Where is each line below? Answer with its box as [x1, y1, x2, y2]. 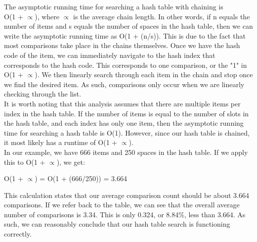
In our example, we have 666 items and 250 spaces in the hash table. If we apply [4, 146, 248, 157]
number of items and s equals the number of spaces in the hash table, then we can [4, 21, 253, 31]
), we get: [56, 156, 85, 167]
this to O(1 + [4, 156, 45, 167]
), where [35, 11, 60, 21]
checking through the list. [4, 89, 82, 99]
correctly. [4, 229, 32, 239]
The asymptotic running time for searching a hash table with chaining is [4, 1, 223, 11]
